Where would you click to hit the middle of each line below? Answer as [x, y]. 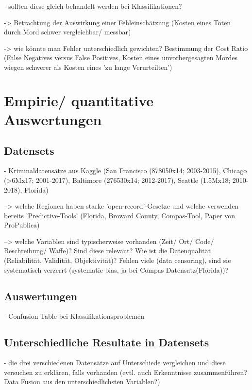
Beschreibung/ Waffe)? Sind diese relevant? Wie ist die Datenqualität [108, 251]
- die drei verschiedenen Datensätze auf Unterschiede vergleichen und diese [115, 363]
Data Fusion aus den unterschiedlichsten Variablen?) [82, 382]
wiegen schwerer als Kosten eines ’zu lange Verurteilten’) [88, 67]
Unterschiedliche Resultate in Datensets [107, 342]
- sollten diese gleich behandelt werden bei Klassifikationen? [93, 6]
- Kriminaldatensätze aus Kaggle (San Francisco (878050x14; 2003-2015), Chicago [126, 171]
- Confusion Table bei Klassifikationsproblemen [74, 316]
